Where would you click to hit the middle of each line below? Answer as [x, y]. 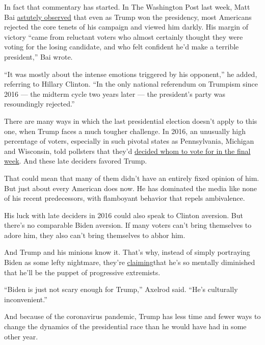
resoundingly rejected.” [39, 104]
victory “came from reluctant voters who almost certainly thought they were [124, 36]
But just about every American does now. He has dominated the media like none [130, 188]
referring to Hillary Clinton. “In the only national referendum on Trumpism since [131, 84]
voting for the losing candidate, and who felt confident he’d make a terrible [122, 47]
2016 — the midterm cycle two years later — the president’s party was [115, 94]
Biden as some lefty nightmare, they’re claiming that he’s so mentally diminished [130, 262]
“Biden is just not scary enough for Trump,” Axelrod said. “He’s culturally [121, 289]
